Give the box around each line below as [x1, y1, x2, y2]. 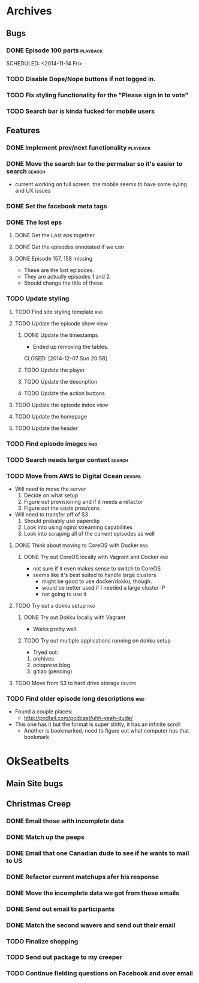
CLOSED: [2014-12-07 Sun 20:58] [23, 354, 108, 361]
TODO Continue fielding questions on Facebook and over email [6, 969, 193, 978]
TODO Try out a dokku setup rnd [14, 602, 96, 609]
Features [6, 126, 40, 136]
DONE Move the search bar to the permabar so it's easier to [6, 159, 183, 168]
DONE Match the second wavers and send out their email [6, 921, 176, 929]
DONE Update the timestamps [23, 331, 98, 339]
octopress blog [32, 661, 71, 668]
